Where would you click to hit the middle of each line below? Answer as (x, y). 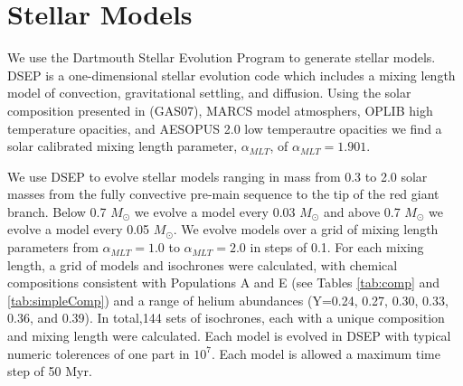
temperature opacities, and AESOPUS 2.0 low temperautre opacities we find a (225, 128)
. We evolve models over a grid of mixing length (306, 229)
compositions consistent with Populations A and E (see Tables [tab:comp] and (224, 282)
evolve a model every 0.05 (79, 229)
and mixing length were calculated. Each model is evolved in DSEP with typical (229, 336)
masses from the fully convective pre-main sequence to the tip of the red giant (223, 194)
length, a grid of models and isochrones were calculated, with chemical (203, 264)
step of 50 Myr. (50, 371)
